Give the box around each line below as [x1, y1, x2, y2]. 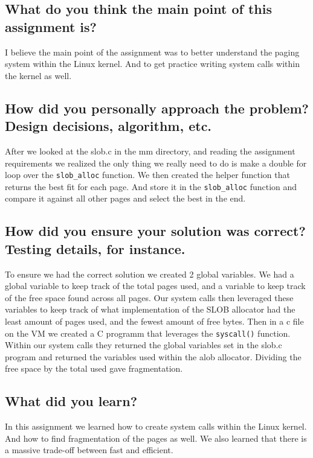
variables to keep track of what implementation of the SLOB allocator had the [5, 303, 295, 316]
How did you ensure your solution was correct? [5, 221, 306, 240]
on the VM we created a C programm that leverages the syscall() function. [5, 326, 291, 339]
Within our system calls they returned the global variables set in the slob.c [5, 339, 282, 351]
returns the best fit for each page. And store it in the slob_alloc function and [5, 180, 297, 192]
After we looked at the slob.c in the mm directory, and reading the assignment [5, 144, 295, 157]
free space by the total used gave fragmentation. [5, 362, 183, 375]
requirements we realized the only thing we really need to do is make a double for [5, 156, 307, 169]
